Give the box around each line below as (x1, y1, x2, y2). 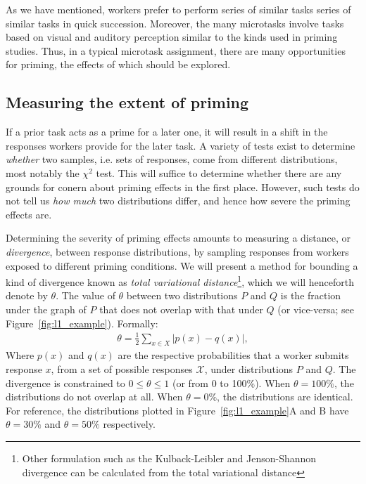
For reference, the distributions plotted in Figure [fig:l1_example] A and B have (6, 403, 349, 417)
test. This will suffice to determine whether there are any (96, 165, 342, 180)
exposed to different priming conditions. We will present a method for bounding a (6, 258, 358, 273)
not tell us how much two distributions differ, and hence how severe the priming (6, 193, 351, 208)
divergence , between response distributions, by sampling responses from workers (6, 244, 349, 259)
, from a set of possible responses (51, 362, 193, 377)
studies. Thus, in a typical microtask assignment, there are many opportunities (6, 43, 346, 58)
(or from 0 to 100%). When (172, 375, 291, 390)
